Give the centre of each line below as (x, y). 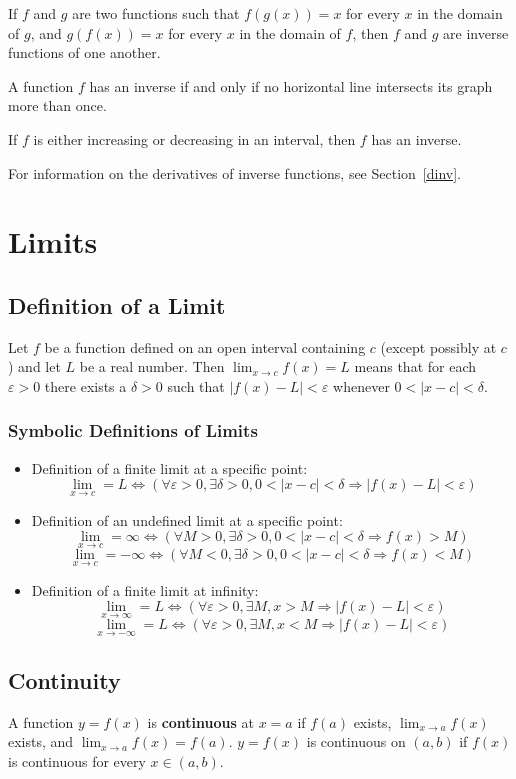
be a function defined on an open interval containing (205, 346)
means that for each (415, 366)
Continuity (64, 680)
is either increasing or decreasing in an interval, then (194, 138)
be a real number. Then (152, 366)
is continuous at (200, 721)
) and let (34, 366)
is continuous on (356, 741)
